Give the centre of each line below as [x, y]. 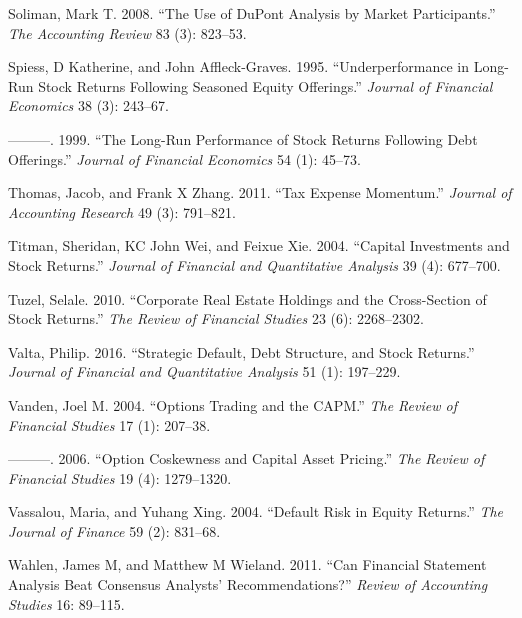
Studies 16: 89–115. [66, 603]
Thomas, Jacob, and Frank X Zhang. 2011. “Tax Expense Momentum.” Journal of [260, 192]
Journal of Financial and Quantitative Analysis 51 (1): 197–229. [204, 371]
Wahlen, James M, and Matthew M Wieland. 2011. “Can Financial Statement [247, 564]
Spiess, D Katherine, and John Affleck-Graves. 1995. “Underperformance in [238, 66]
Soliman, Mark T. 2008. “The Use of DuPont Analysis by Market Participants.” [252, 13]
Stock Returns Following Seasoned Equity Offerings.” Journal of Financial [265, 85]
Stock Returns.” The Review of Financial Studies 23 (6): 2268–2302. [216, 318]
